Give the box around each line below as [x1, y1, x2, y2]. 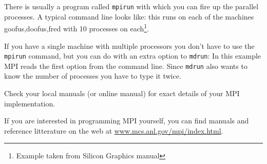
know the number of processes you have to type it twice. [4, 70, 181, 81]
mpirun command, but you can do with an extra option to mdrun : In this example [4, 50, 261, 61]
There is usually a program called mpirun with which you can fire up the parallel [4, 1, 259, 11]
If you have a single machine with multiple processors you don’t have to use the [4, 40, 255, 51]
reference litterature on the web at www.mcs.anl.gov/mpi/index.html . [4, 125, 223, 136]
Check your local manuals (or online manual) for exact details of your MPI [4, 88, 240, 98]
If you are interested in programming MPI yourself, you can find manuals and [4, 115, 249, 126]
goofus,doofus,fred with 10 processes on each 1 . [4, 22, 149, 33]
